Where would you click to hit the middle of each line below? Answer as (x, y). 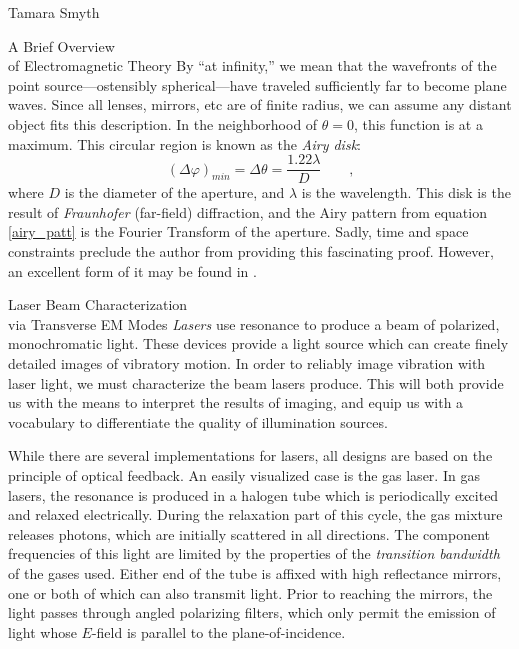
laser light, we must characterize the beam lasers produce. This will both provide (256, 382)
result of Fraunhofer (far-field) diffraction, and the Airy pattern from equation (247, 211)
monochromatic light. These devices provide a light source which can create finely (258, 343)
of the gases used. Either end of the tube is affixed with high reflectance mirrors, (255, 572)
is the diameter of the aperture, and (174, 192)
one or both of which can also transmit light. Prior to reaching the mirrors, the (250, 592)
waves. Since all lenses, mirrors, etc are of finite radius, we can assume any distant (260, 104)
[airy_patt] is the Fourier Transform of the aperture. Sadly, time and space (238, 231)
